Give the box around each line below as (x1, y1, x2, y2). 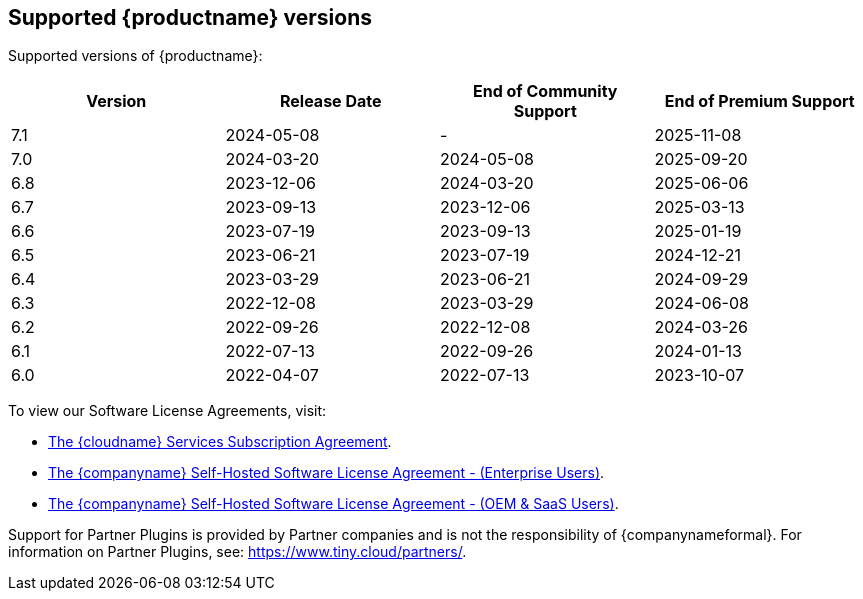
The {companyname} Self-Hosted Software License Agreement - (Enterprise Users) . (48, 464, 605, 482)
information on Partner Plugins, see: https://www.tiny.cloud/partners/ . (8, 543, 467, 561)
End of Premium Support (664, 91, 855, 112)
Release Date (279, 91, 382, 112)
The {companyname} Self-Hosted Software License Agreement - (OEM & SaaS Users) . (48, 495, 619, 513)
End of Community (473, 81, 618, 102)
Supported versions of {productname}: (8, 47, 263, 65)
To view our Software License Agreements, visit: (8, 402, 327, 420)
